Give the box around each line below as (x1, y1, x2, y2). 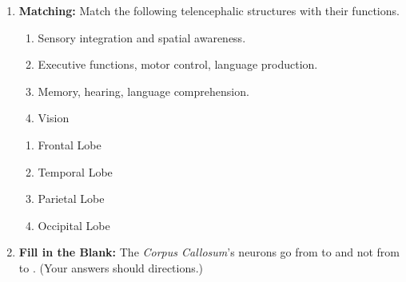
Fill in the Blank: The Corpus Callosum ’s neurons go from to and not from (18, 244, 400, 260)
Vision (38, 109, 70, 126)
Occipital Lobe (38, 216, 110, 233)
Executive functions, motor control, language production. (38, 56, 318, 73)
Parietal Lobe (38, 190, 105, 207)
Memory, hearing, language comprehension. (38, 82, 249, 99)
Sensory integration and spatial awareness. (38, 29, 246, 46)
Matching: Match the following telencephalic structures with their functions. (18, 2, 400, 18)
